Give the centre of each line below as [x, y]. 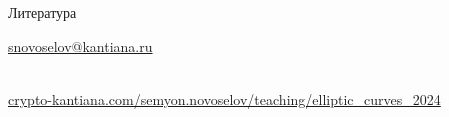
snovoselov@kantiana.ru [80, 45]
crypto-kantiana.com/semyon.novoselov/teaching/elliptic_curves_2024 [224, 98]
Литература [42, 12]
